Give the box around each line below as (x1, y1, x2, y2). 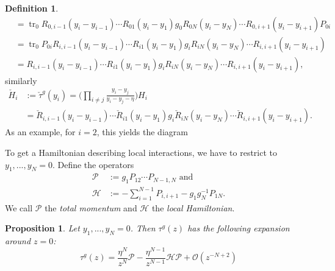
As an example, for (5, 125, 76, 138)
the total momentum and (45, 201, 137, 214)
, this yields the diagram (96, 125, 188, 138)
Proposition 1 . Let (5, 222, 80, 234)
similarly (5, 74, 37, 86)
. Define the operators (52, 158, 134, 171)
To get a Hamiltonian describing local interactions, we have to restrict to (5, 146, 278, 158)
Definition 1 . (5, 2, 59, 14)
